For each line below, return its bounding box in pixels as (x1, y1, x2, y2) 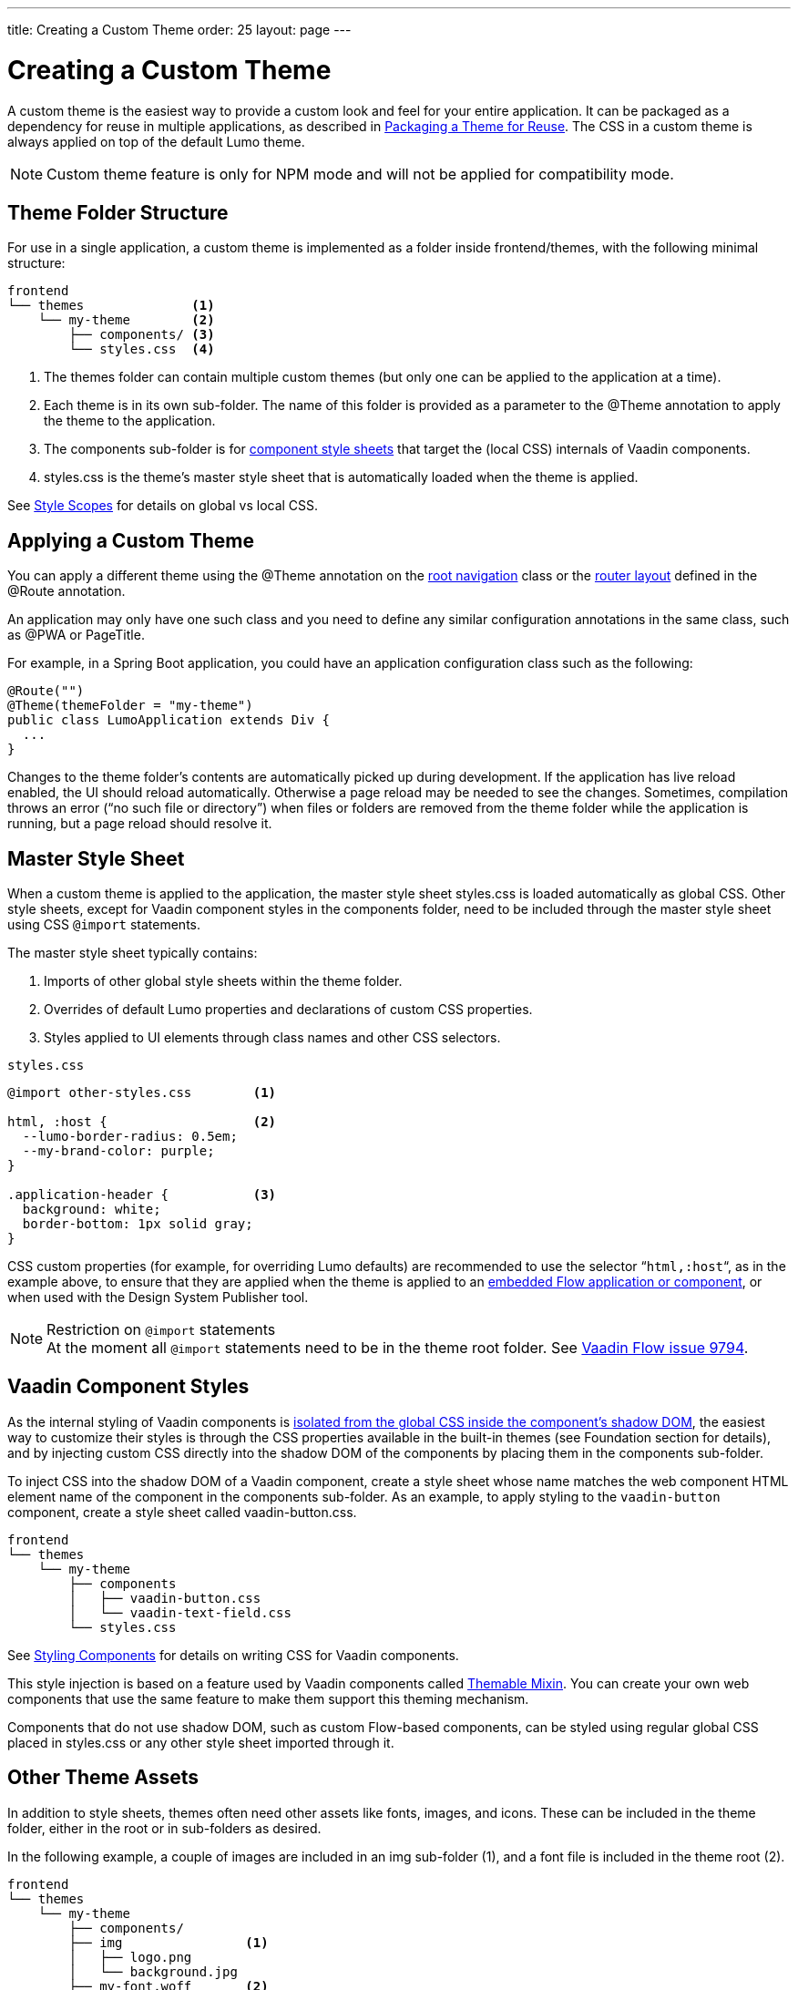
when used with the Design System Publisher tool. (7, 1289, 309, 1306)
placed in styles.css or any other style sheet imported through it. (7, 1734, 394, 1750)
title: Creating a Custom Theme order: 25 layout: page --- (7, 22, 352, 37)
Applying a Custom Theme (7, 528, 255, 552)
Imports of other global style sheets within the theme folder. (44, 973, 403, 990)
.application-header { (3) (7, 1187, 277, 1203)
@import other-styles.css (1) (7, 1085, 277, 1101)
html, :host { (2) (7, 1114, 277, 1130)
